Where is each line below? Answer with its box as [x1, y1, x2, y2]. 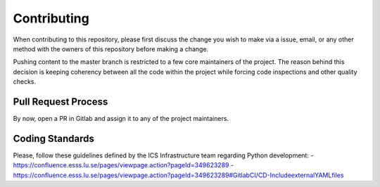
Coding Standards [13, 132, 94, 144]
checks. [13, 77, 37, 86]
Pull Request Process [13, 96, 108, 108]
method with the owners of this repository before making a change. [13, 44, 209, 53]
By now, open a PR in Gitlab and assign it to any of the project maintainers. [13, 115, 229, 123]
